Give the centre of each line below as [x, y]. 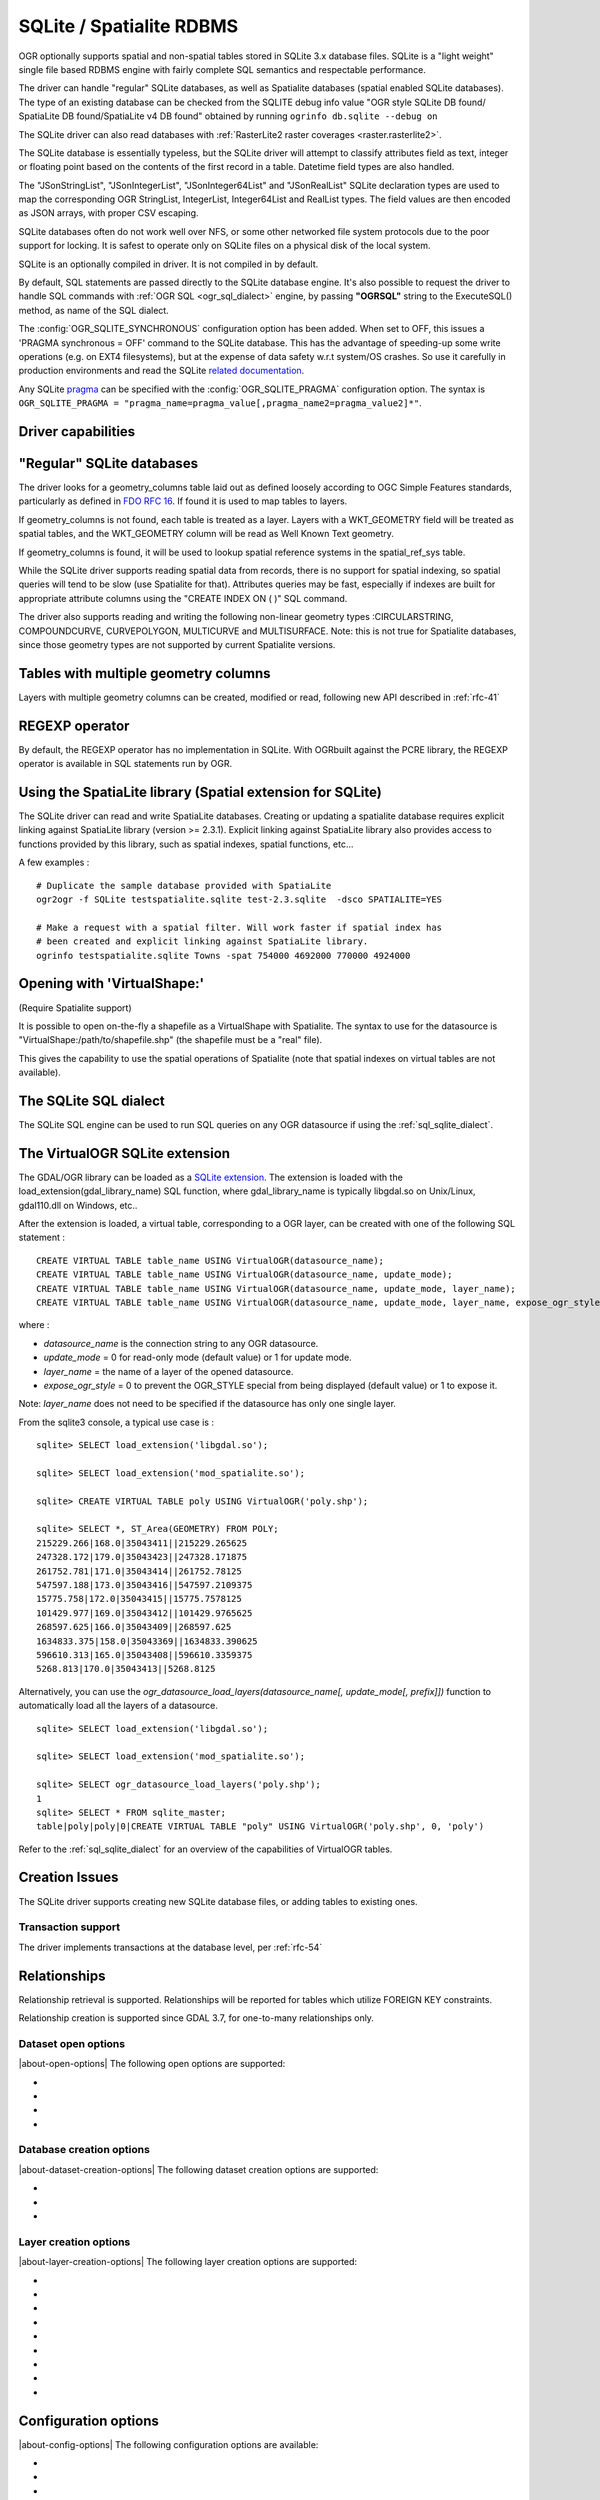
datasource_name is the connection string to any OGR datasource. [181, 1343]
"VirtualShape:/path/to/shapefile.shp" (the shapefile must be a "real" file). [170, 1040]
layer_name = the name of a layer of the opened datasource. [168, 1371]
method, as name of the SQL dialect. [93, 310]
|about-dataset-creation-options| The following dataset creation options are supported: [198, 2169]
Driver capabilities [77, 431]
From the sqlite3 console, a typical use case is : [116, 1422]
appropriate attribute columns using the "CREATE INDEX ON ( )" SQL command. [183, 598]
